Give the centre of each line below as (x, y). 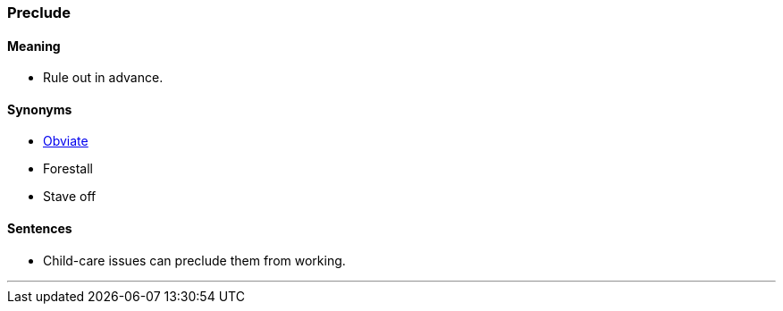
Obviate (66, 141)
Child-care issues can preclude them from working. (194, 260)
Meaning (34, 46)
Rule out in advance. (103, 78)
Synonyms (40, 109)
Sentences (40, 229)
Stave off (70, 197)
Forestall (68, 169)
